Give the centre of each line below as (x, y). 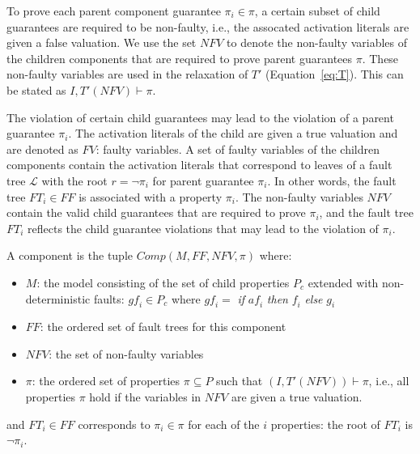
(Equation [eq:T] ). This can (335, 74)
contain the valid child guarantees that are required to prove (156, 212)
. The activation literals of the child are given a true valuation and (233, 133)
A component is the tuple (70, 255)
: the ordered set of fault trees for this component (163, 327)
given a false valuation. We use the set (102, 42)
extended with (343, 282)
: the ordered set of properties (106, 381)
